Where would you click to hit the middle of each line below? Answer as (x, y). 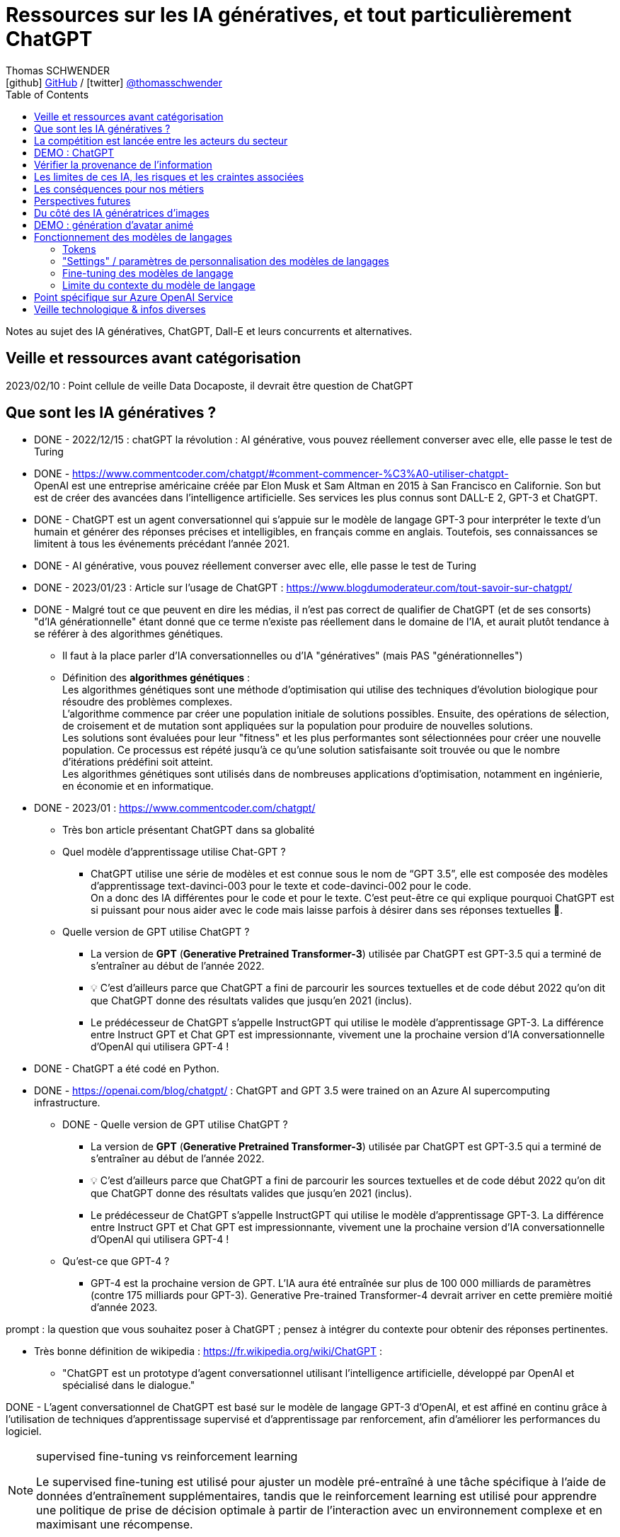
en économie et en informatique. (138, 786)
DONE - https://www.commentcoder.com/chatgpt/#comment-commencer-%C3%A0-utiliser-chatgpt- (271, 474)
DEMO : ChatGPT (74, 152)
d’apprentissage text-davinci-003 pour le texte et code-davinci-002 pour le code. (281, 886)
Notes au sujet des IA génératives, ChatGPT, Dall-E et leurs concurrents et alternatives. (209, 331)
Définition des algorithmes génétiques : (156, 678)
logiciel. (24, 1431)
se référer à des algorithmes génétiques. (129, 634)
